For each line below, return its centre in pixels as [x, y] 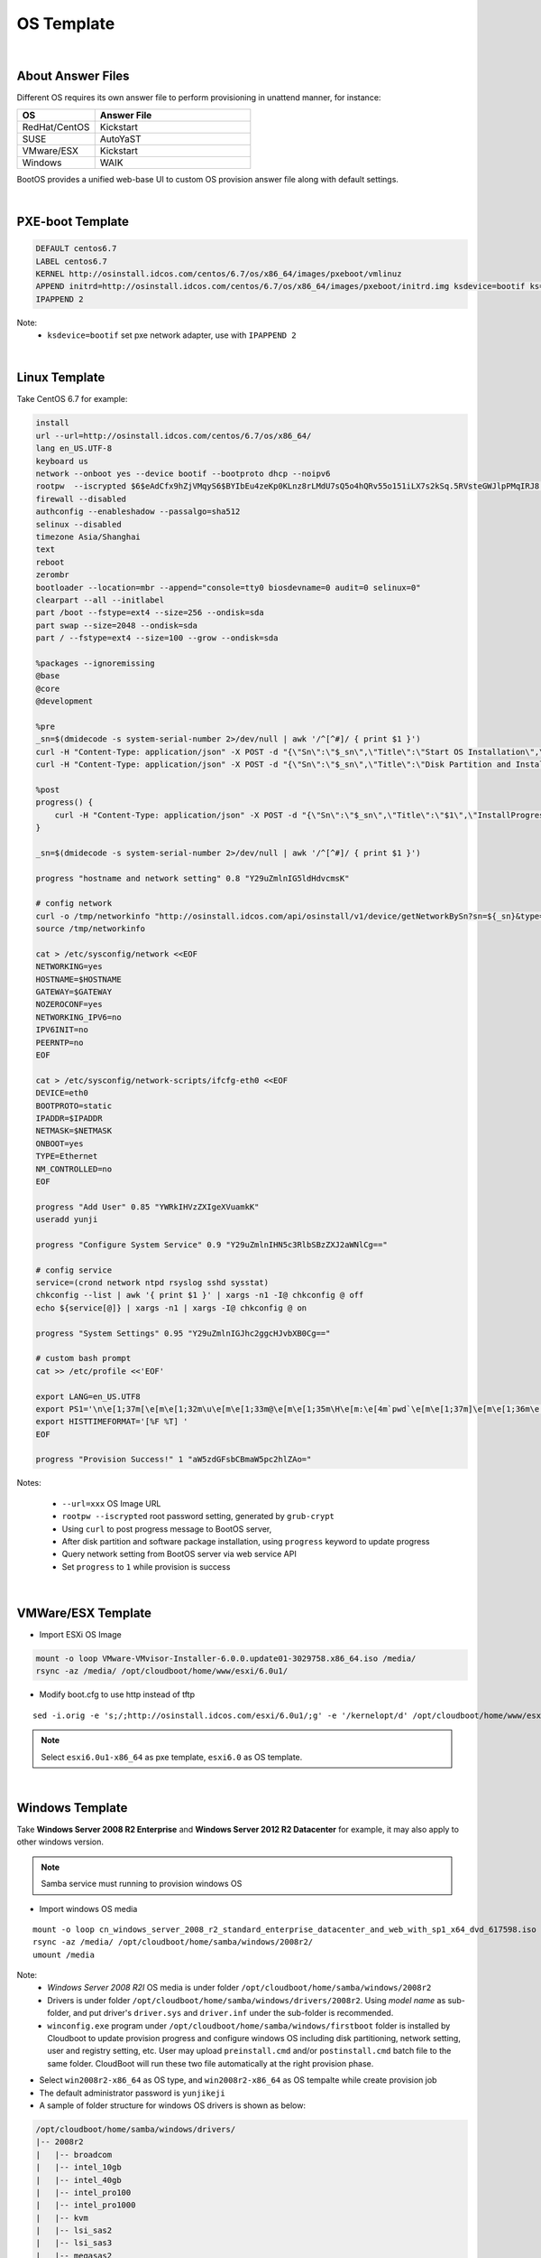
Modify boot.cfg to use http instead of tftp [117, 1694]
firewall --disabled [81, 499]
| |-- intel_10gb [78, 2167]
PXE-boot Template [73, 222]
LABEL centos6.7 [72, 261]
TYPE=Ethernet [67, 1157]
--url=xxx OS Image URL [111, 1503]
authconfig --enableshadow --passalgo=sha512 [138, 512]
